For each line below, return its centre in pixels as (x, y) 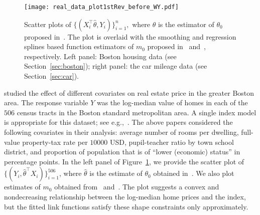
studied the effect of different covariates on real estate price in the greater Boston (129, 92)
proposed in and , (176, 46)
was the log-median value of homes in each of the (172, 102)
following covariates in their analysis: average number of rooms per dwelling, (121, 132)
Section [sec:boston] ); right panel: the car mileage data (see (116, 66)
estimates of (22, 187)
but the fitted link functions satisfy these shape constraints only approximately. (126, 206)
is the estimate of (116, 173)
